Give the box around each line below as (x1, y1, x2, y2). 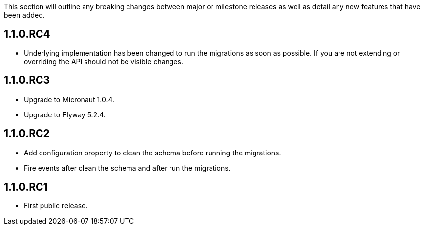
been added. (4, 11, 45, 19)
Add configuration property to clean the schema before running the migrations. (24, 148, 281, 157)
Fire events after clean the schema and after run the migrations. (24, 163, 231, 172)
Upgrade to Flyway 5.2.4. (24, 110, 106, 119)
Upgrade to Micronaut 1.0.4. (24, 95, 115, 104)
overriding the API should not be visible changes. (24, 57, 183, 66)
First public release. (24, 201, 88, 210)
